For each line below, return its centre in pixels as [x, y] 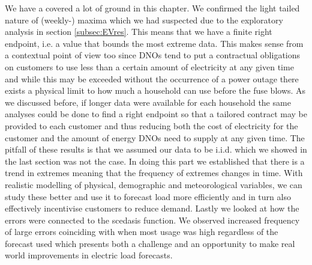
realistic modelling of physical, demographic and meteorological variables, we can [154, 184]
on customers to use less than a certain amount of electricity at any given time [149, 66]
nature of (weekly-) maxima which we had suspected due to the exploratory [144, 20]
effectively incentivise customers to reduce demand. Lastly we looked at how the [152, 208]
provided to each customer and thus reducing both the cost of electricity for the [151, 125]
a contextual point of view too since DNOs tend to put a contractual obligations [153, 55]
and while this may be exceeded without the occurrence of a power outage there [152, 78]
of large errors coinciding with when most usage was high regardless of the [142, 232]
